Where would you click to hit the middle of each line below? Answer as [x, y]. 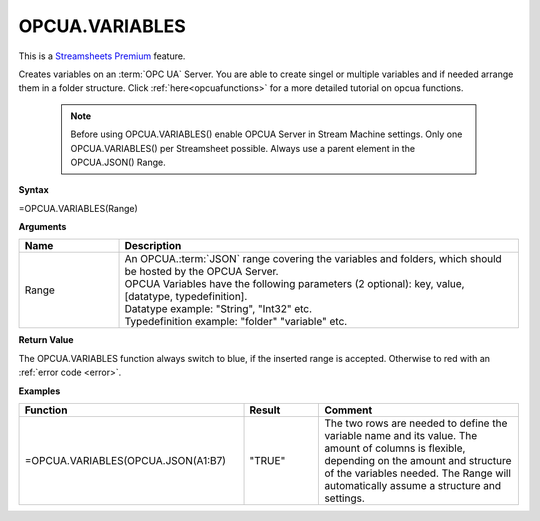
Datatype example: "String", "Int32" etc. [218, 309]
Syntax [33, 190]
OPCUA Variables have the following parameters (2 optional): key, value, [294, 284]
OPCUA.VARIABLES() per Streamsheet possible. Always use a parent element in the [242, 148]
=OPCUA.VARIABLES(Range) [78, 208]
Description [153, 246]
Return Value [46, 340]
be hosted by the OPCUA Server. [201, 272]
